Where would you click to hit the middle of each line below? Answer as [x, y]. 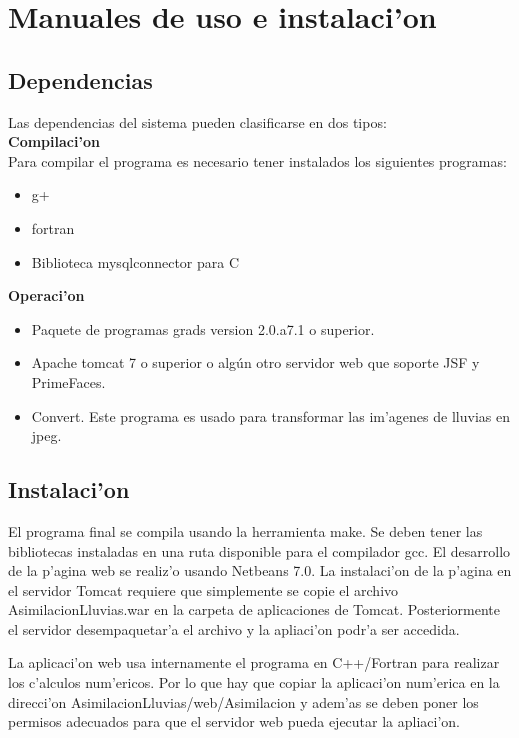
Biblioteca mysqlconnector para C [135, 261]
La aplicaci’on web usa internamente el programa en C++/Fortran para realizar [254, 662]
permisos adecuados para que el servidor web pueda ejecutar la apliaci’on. [234, 721]
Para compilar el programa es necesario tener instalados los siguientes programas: [257, 160]
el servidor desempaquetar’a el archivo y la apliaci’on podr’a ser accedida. [234, 628]
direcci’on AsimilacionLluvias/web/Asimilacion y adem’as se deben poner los [243, 701]
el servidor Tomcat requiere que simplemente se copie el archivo [203, 589]
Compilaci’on [54, 141]
